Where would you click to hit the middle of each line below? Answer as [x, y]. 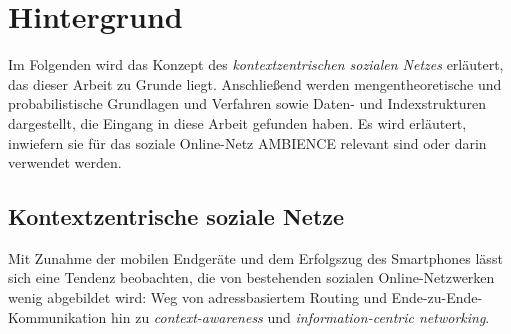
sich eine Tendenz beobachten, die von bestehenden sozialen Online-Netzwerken [251, 277]
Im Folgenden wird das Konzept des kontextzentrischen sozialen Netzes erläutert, [256, 64]
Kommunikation [57, 316]
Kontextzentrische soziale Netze [176, 216]
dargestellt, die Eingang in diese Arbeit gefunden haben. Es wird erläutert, [237, 122]
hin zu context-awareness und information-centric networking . [300, 316]
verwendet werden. [65, 162]
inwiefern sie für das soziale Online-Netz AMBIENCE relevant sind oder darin [247, 142]
